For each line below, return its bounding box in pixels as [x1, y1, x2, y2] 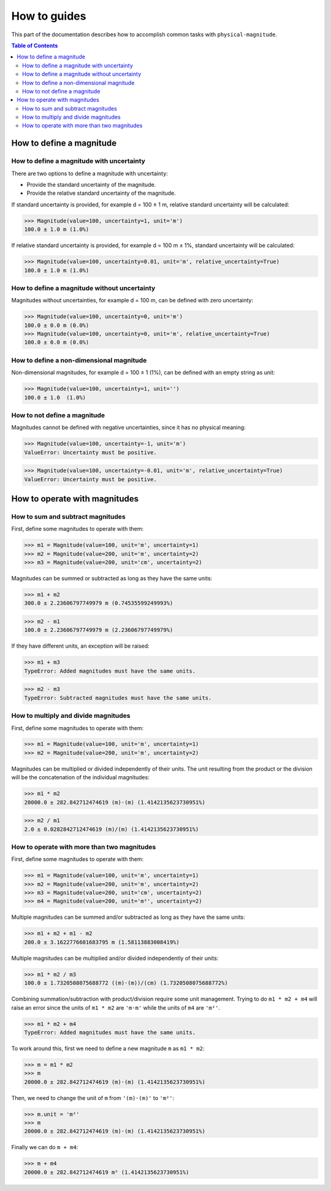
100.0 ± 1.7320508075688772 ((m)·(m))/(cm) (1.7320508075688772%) [24, 980, 228, 986]
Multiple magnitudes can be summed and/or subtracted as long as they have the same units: [11, 913, 245, 921]
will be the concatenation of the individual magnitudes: [11, 774, 150, 781]
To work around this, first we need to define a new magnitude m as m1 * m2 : [11, 1045, 205, 1052]
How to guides [11, 9, 86, 23]
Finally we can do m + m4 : [11, 1144, 78, 1151]
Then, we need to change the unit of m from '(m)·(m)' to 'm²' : [11, 1094, 175, 1101]
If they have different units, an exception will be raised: [11, 642, 150, 650]
